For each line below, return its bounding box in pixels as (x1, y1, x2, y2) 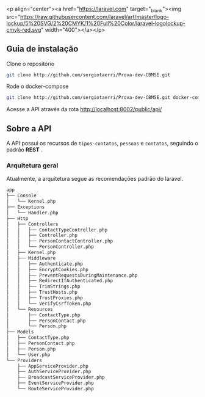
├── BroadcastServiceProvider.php (17, 374, 105, 381)
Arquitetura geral (6, 161, 59, 170)
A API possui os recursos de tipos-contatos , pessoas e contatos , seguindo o (6, 140, 198, 147)
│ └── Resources (6, 306, 53, 312)
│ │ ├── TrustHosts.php (6, 290, 78, 296)
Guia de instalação (6, 44, 79, 54)
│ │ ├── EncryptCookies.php (6, 266, 88, 272)
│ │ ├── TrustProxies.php (6, 295, 84, 301)
